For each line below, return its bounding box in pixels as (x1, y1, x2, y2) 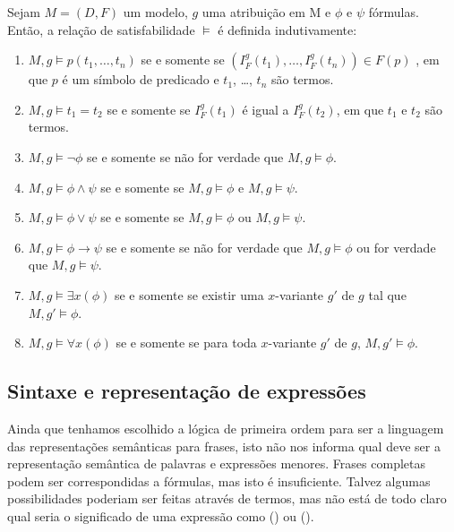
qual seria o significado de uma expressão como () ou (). (7, 506, 314, 525)
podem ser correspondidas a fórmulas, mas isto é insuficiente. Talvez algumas (7, 471, 431, 490)
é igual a (242, 99, 289, 118)
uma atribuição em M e (201, 3, 331, 21)
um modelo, (123, 3, 188, 21)
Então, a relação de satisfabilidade (7, 20, 195, 39)
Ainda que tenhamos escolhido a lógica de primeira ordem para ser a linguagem (7, 418, 444, 437)
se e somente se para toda (116, 333, 257, 352)
